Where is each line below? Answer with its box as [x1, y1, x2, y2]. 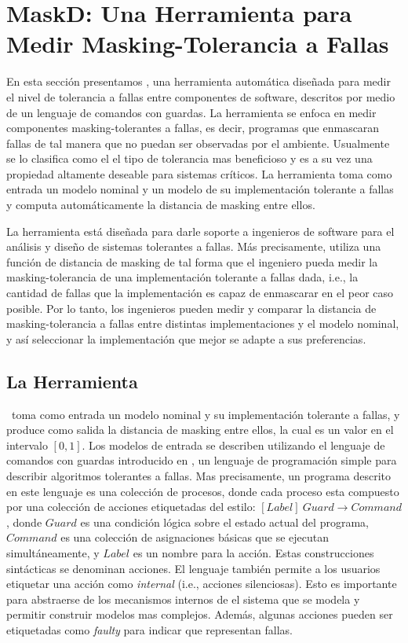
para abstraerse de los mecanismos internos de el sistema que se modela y [6, 590, 360, 607]
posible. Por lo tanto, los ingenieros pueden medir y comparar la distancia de [6, 299, 377, 316]
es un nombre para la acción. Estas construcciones [133, 544, 374, 560]
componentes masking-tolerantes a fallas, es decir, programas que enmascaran [6, 119, 380, 136]
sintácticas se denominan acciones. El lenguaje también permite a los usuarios [6, 560, 381, 576]
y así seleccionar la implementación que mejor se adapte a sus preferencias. [6, 330, 366, 347]
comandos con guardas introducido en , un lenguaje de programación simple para [6, 452, 397, 468]
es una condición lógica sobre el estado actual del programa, [80, 513, 369, 530]
